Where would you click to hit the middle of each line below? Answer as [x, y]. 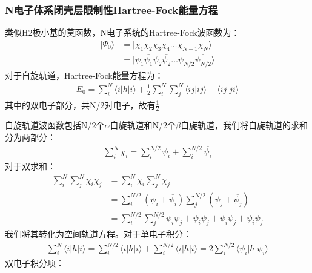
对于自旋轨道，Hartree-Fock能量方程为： [84, 75]
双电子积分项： [35, 263]
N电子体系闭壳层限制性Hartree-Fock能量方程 [111, 9]
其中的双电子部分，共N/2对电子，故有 [80, 104]
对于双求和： [30, 166]
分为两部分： [30, 137]
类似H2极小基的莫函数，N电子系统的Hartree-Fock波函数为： [122, 32]
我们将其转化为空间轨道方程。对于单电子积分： [98, 234]
